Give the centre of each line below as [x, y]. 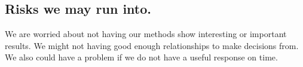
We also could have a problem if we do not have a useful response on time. [141, 57]
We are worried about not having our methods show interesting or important [146, 34]
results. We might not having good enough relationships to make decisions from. [152, 45]
